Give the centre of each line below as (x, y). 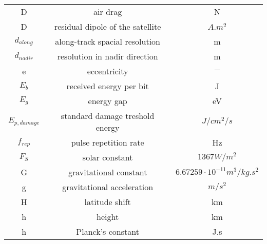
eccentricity (108, 71)
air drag (108, 12)
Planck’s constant (108, 231)
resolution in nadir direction (108, 56)
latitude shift (108, 202)
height (108, 217)
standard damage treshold (108, 116)
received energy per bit (108, 86)
